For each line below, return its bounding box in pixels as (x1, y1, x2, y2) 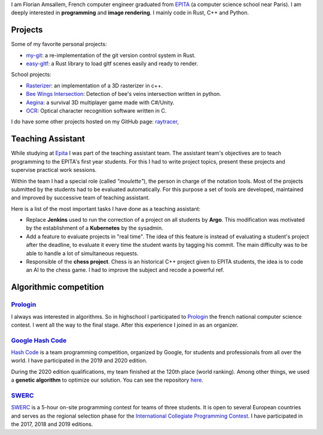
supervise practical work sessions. (11, 167, 97, 174)
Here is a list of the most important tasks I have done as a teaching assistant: (11, 205, 200, 212)
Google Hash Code (11, 336, 67, 345)
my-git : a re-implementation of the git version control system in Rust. (26, 52, 196, 59)
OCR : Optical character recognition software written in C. (26, 107, 167, 114)
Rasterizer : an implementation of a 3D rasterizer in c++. (26, 81, 163, 89)
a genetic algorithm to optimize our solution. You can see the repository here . (11, 376, 203, 383)
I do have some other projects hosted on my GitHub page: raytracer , (11, 118, 179, 125)
